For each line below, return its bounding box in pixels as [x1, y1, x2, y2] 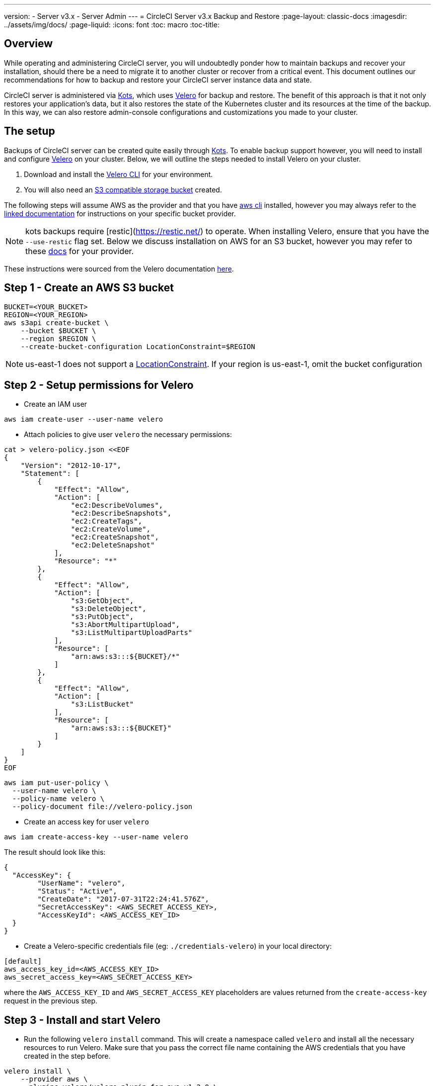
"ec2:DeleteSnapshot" [71, 541, 155, 549]
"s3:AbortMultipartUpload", [71, 621, 180, 629]
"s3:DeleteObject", [71, 605, 146, 613]
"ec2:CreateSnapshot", [71, 533, 159, 542]
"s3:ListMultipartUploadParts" [71, 629, 193, 637]
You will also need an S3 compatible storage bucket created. [24, 185, 222, 194]
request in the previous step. [4, 996, 98, 1005]
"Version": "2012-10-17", [20, 461, 122, 470]
